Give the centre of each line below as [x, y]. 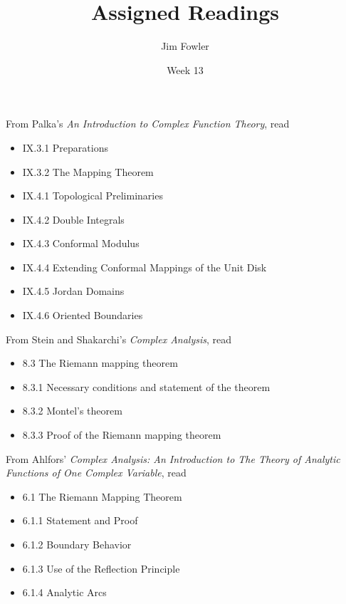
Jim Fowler [185, 46]
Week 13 [185, 69]
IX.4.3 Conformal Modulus [81, 243]
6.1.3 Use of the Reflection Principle [101, 568]
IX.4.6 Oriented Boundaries [83, 315]
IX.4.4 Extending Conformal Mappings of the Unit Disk [145, 267]
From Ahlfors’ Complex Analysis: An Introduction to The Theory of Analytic [173, 458]
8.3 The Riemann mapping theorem [100, 363]
